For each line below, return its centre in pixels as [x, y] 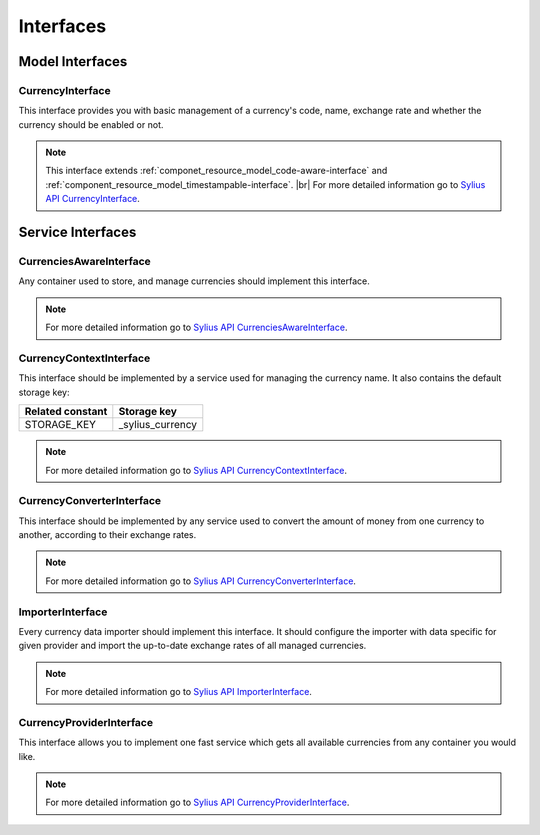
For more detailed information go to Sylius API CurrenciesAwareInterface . [196, 327]
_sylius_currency [157, 425]
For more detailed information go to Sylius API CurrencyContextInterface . [196, 470]
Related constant [66, 412]
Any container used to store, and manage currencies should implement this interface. [194, 281]
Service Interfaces [77, 232]
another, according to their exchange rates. [107, 535]
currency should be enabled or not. [91, 124]
